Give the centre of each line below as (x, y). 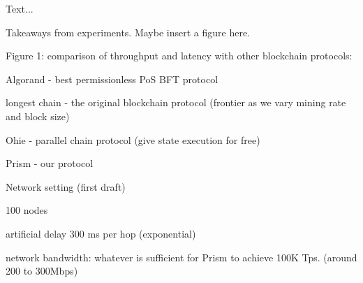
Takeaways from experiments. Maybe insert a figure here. (128, 32)
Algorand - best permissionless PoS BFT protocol (112, 79)
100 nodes (27, 210)
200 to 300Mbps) (42, 271)
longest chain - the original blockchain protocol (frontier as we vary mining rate (176, 102)
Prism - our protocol (50, 163)
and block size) (38, 116)
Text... (20, 8)
